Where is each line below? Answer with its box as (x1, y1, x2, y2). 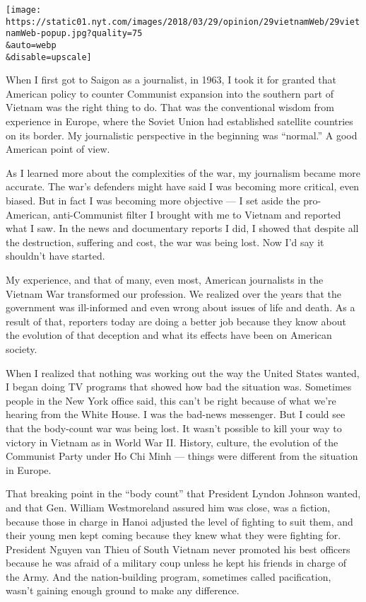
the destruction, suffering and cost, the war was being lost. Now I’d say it (6, 234, 324, 249)
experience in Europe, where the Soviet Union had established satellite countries (6, 114, 353, 129)
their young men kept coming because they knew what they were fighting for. (6, 528, 341, 543)
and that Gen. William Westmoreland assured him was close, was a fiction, (6, 499, 331, 514)
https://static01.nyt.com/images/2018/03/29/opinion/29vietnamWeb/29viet (6, 16, 360, 27)
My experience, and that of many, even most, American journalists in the (6, 272, 324, 286)
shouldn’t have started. (6, 248, 105, 263)
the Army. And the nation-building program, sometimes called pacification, (6, 569, 331, 584)
